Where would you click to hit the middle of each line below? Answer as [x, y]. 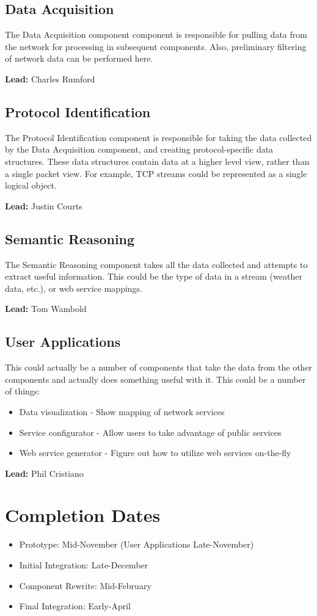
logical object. [31, 185]
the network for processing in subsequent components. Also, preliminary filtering [156, 46]
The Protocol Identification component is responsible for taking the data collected [158, 137]
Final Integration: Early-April [75, 606]
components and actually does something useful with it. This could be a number [155, 379]
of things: [23, 391]
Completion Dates [83, 515]
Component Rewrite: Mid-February [85, 585]
